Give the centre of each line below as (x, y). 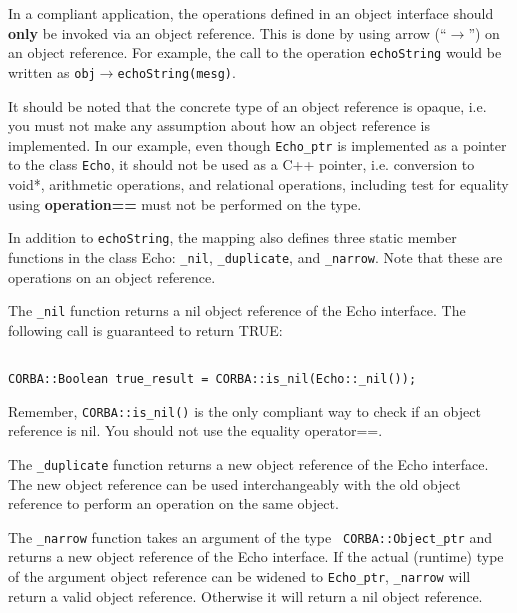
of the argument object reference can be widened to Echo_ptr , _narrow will (239, 576)
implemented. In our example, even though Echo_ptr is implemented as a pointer (257, 144)
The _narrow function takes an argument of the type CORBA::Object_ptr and (250, 536)
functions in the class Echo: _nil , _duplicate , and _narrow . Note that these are (255, 256)
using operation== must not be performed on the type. (185, 203)
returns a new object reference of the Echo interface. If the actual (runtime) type (256, 556)
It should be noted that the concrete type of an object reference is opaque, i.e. (247, 105)
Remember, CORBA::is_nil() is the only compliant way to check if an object (244, 410)
